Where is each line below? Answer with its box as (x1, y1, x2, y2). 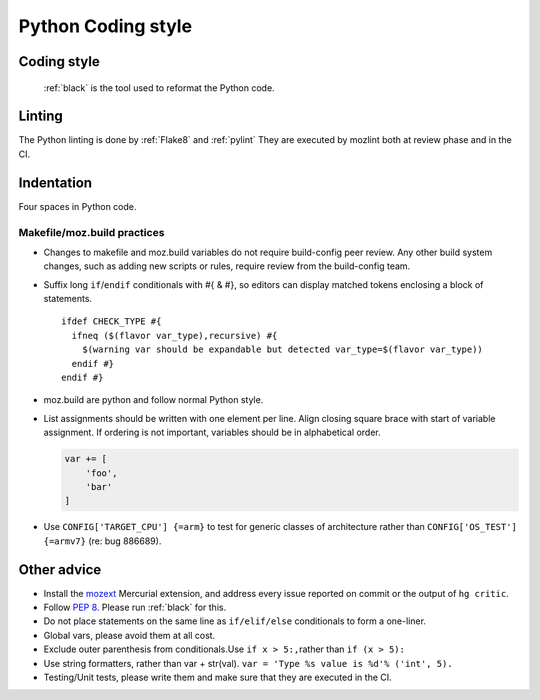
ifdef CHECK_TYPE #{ (61, 316, 162, 327)
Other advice (18, 561, 102, 578)
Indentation (18, 174, 93, 191)
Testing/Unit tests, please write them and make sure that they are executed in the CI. (43, 671, 392, 683)
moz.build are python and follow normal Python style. (43, 394, 264, 406)
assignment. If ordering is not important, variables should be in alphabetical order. (43, 426, 381, 439)
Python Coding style (18, 15, 193, 37)
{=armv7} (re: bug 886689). (43, 535, 162, 547)
